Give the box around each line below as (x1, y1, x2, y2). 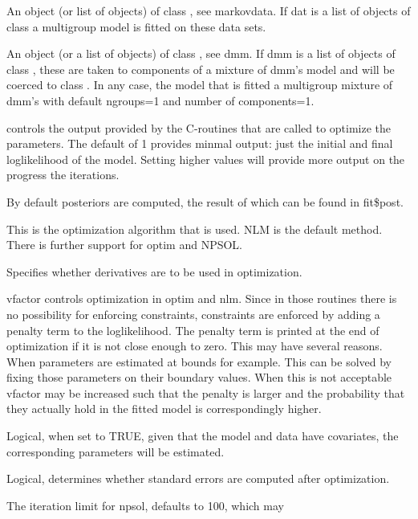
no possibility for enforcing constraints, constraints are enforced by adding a (6, 305, 380, 322)
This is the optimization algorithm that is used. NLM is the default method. (6, 220, 383, 237)
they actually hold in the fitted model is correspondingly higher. (6, 400, 322, 417)
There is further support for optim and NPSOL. (6, 236, 243, 253)
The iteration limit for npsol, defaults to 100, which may (6, 497, 284, 513)
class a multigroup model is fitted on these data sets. (6, 18, 266, 35)
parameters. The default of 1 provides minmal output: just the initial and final (6, 135, 393, 152)
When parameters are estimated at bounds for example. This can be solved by (6, 353, 392, 370)
